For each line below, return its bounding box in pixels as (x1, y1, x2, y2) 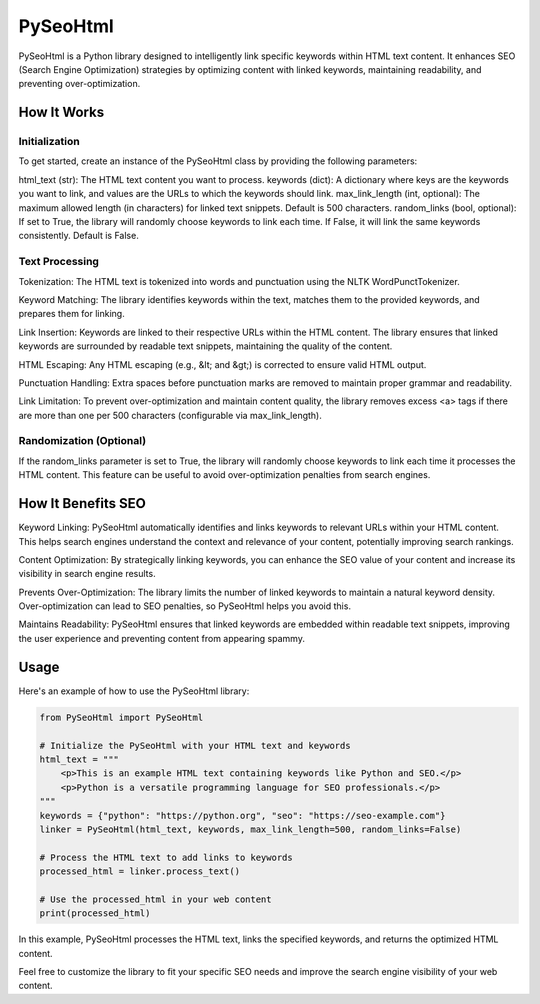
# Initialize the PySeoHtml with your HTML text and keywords (39, 740, 351, 751)
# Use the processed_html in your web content (39, 893, 272, 905)
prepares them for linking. (18, 308, 125, 320)
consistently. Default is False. (18, 230, 139, 242)
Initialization (18, 135, 80, 149)
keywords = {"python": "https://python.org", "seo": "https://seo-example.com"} (39, 810, 446, 821)
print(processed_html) (39, 908, 151, 919)
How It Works (18, 104, 105, 121)
